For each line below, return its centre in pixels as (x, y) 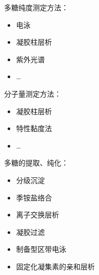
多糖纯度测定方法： (36, 7)
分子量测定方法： (33, 93)
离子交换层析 (38, 215)
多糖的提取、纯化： (36, 163)
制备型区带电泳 (41, 249)
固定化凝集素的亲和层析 (55, 266)
